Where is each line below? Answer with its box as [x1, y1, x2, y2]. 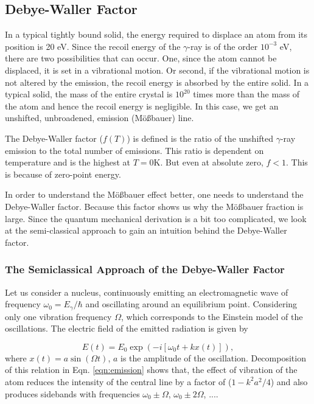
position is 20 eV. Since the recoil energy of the [5, 40, 181, 52]
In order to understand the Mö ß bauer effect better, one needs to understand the [5, 188, 304, 201]
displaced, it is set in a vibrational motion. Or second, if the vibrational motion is [5, 63, 310, 76]
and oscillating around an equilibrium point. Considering [85, 298, 298, 310]
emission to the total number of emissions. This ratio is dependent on [5, 144, 264, 156]
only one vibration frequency [5, 310, 112, 322]
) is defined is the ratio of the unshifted [127, 131, 274, 144]
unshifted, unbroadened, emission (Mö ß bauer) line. [5, 111, 194, 124]
